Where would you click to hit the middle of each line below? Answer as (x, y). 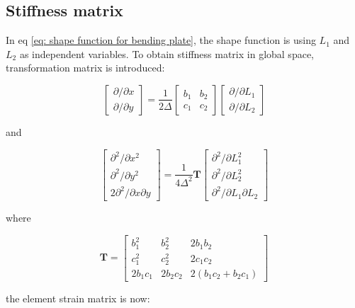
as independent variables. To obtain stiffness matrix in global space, (167, 53)
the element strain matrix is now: (78, 298)
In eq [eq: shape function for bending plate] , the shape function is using (161, 40)
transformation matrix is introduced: (85, 68)
